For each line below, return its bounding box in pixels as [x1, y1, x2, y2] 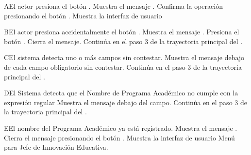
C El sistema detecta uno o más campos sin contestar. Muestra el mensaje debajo [4, 52, 245, 62]
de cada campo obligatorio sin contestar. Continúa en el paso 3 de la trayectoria [4, 62, 242, 72]
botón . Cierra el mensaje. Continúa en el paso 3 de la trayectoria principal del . [4, 36, 243, 46]
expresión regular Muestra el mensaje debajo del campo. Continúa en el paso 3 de [4, 97, 247, 107]
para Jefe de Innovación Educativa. [4, 142, 108, 152]
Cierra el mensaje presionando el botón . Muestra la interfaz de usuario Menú [4, 132, 235, 142]
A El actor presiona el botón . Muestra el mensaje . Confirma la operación [4, 1, 223, 11]
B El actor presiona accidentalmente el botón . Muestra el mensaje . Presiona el [4, 27, 239, 37]
